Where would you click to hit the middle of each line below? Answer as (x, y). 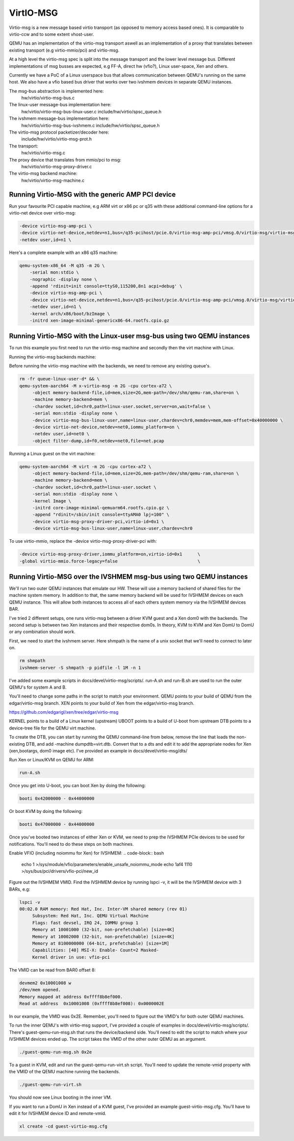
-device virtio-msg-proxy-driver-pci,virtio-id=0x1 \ (98, 521)
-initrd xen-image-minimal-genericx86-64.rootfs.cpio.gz (99, 320)
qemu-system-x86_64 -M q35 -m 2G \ (62, 265)
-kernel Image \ (52, 501)
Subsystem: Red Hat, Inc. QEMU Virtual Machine (90, 916)
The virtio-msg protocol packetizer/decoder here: (59, 132)
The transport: (24, 146)
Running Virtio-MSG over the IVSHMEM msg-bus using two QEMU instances (129, 576)
